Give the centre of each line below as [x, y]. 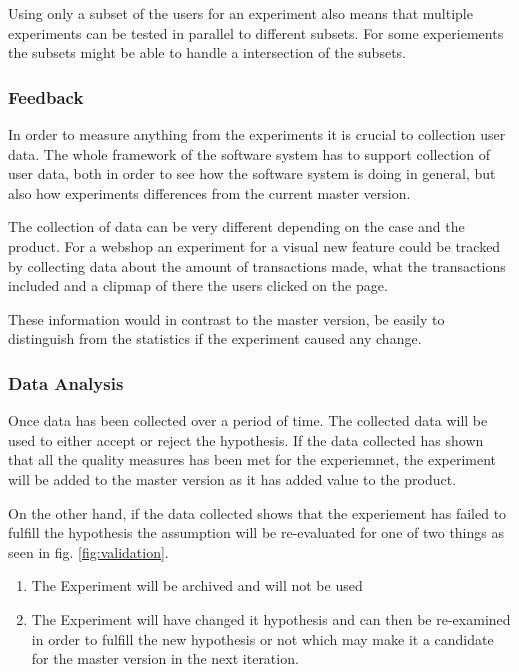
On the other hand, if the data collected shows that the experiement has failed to [257, 512]
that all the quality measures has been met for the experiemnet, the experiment [252, 459]
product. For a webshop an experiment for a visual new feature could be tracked [254, 245]
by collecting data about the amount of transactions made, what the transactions [257, 265]
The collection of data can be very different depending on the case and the [236, 226]
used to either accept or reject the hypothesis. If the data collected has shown [246, 439]
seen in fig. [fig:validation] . [88, 551]
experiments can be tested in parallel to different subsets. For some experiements [256, 32]
